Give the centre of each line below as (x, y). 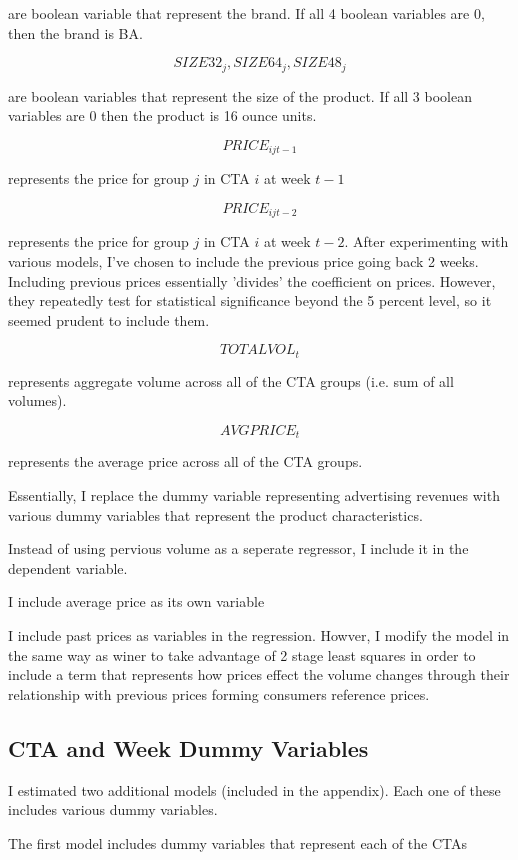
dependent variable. (68, 567)
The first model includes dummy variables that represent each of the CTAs (238, 842)
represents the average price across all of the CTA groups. (185, 461)
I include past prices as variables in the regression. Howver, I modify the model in (259, 634)
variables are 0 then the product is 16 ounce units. (162, 115)
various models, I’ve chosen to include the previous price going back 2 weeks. (243, 260)
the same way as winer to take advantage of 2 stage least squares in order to (242, 654)
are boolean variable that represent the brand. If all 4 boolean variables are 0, (246, 13)
